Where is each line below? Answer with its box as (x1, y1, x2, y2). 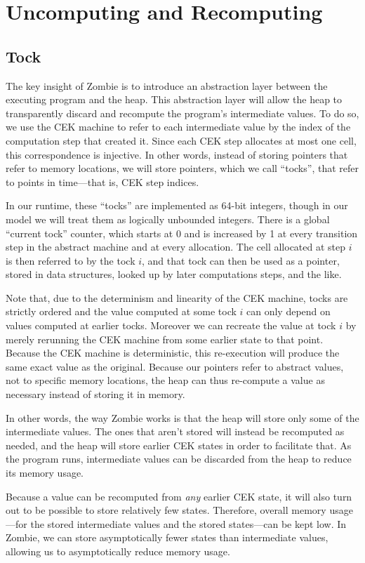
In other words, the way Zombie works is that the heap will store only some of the (6, 410, 359, 425)
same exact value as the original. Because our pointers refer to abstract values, (6, 359, 344, 373)
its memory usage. (6, 465, 84, 480)
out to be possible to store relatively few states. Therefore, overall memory (6, 503, 326, 517)
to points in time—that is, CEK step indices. (6, 174, 199, 189)
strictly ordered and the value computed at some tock (6, 304, 237, 319)
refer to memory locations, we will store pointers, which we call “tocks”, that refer (6, 161, 359, 175)
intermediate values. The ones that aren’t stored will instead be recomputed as (6, 424, 345, 439)
